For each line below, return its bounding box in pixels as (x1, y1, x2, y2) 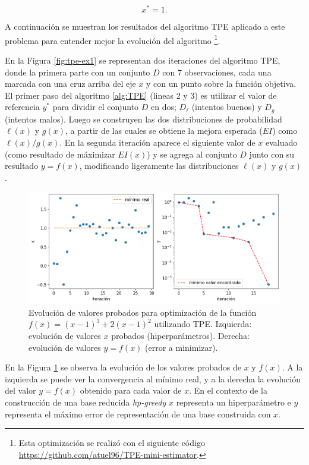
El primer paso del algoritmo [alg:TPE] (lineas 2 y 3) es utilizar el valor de (5, 89, 277, 101)
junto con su (249, 147, 295, 160)
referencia (5, 100, 40, 113)
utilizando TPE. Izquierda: (154, 318, 252, 330)
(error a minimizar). (145, 341, 218, 353)
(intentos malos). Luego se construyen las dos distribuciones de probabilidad (5, 112, 282, 125)
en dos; (151, 100, 176, 113)
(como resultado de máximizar (5, 147, 115, 160)
